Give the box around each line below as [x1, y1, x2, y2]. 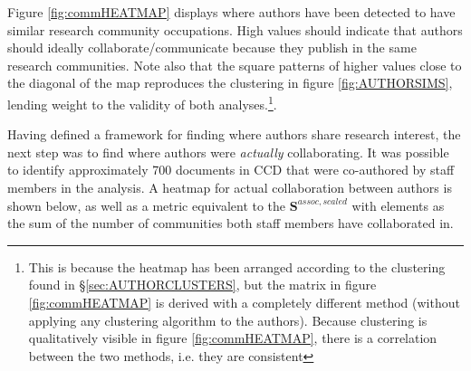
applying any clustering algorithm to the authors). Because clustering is [28, 310, 428, 329]
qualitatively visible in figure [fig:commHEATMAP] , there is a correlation [28, 328, 437, 347]
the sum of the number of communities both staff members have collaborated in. [7, 214, 454, 233]
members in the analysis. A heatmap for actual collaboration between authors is [7, 178, 452, 196]
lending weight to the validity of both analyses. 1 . [7, 91, 277, 113]
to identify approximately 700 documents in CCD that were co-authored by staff [7, 160, 455, 179]
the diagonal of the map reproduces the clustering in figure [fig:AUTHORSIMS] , [7, 73, 453, 92]
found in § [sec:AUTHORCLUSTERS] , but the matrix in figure [28, 275, 377, 294]
